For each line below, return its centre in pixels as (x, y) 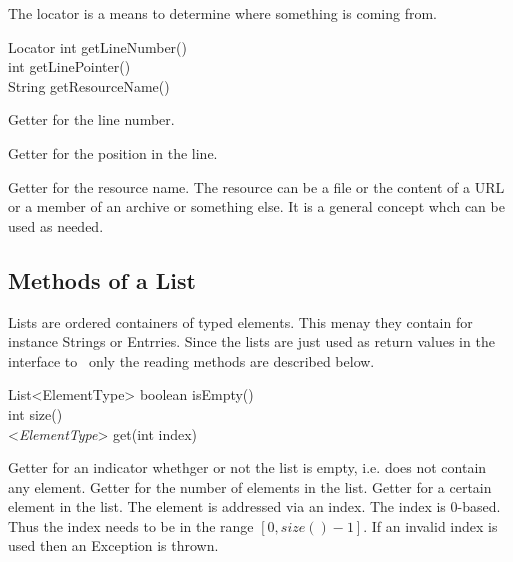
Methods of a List (102, 279)
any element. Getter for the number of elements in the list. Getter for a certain (250, 486)
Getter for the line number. (91, 119)
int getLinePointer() (69, 66)
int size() (35, 413)
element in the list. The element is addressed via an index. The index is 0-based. (254, 506)
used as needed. (56, 225)
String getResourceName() (89, 85)
